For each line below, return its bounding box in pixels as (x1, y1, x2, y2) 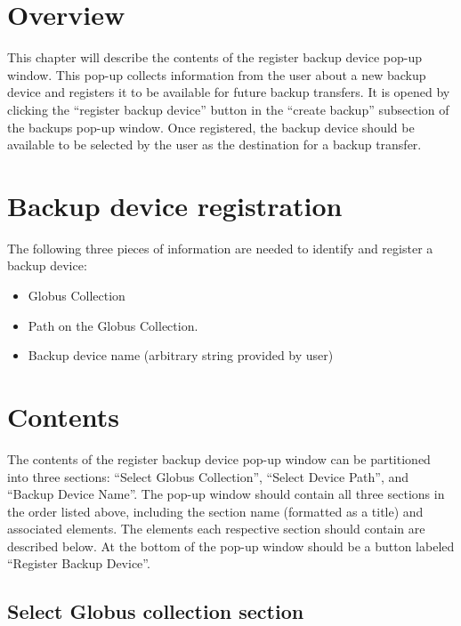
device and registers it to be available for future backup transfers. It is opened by (7, 83, 450, 101)
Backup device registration (7, 187, 343, 223)
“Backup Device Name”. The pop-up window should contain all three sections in (7, 485, 445, 503)
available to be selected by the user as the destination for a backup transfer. (7, 135, 422, 154)
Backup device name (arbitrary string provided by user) (28, 346, 334, 365)
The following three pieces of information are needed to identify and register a (7, 238, 433, 257)
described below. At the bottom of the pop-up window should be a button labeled (7, 536, 455, 555)
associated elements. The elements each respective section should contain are (7, 519, 425, 538)
